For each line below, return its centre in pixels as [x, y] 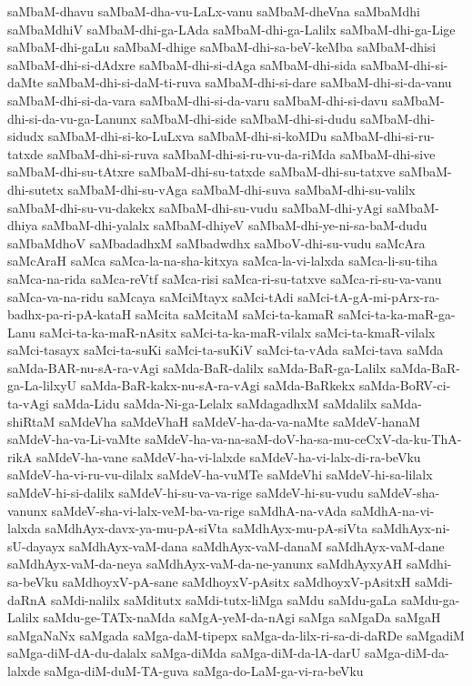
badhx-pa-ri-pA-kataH [70, 314]
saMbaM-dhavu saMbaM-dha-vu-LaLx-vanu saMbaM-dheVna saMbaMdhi [214, 11]
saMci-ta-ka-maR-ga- [397, 314]
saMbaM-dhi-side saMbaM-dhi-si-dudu [248, 118]
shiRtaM [31, 421]
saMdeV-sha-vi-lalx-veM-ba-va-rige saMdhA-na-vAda [199, 510]
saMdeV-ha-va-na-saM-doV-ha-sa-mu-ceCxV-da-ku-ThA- [303, 439]
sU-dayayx [36, 545]
